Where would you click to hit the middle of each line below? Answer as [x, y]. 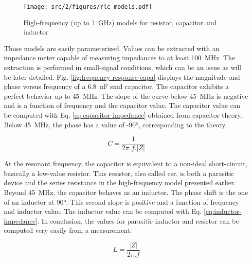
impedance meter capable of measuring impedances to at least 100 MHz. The [120, 58]
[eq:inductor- [223, 211]
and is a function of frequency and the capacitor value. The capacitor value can [122, 105]
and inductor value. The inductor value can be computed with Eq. [103, 211]
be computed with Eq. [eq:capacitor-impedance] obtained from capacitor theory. [123, 115]
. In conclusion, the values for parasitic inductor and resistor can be [138, 220]
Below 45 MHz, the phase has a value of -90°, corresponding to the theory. [116, 124]
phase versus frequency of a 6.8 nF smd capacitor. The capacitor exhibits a [116, 86]
